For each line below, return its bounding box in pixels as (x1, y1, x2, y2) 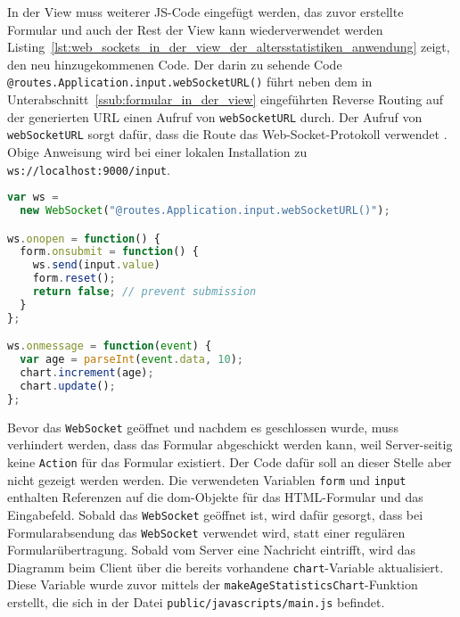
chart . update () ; (20, 380, 116, 392)
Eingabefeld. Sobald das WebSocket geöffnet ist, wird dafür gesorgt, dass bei (7, 505, 423, 523)
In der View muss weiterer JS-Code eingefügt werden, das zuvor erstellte (7, 3, 404, 21)
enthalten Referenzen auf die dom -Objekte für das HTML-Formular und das (7, 488, 423, 506)
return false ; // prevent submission (32, 285, 257, 299)
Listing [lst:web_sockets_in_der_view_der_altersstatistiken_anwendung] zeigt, (7, 37, 450, 56)
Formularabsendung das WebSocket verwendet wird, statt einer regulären (7, 522, 406, 541)
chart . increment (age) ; (20, 366, 154, 380)
